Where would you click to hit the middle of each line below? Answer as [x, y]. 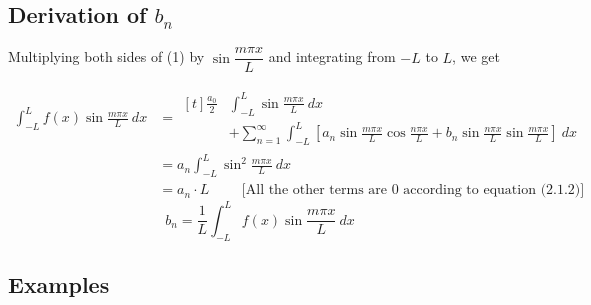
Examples [59, 284]
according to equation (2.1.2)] [494, 190]
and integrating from [332, 56]
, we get [476, 56]
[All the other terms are [314, 190]
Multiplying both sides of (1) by [106, 56]
